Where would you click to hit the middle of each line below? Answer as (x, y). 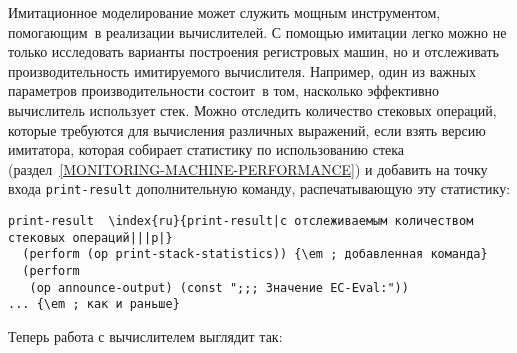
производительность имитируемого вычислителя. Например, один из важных (242, 70)
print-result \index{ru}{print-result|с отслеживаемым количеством (241, 221)
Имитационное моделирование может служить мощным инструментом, (224, 12)
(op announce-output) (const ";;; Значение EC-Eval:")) (219, 287)
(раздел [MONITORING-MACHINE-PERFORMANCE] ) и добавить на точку (248, 168)
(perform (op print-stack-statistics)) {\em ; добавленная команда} (255, 254)
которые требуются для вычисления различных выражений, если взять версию (247, 129)
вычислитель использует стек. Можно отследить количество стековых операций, (252, 109)
